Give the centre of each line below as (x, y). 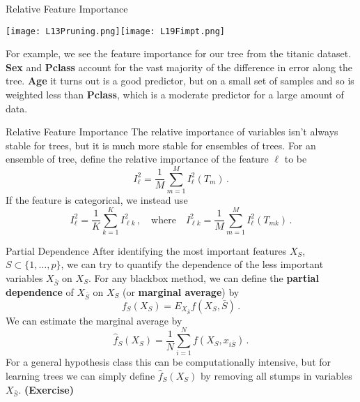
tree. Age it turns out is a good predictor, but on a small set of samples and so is (180, 81)
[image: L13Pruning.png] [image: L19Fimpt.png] (115, 31)
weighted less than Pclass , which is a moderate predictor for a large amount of (175, 95)
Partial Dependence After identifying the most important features (146, 250)
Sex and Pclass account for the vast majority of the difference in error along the (179, 67)
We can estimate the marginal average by (94, 320)
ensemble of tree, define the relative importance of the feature (137, 159)
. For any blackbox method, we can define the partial (203, 278)
